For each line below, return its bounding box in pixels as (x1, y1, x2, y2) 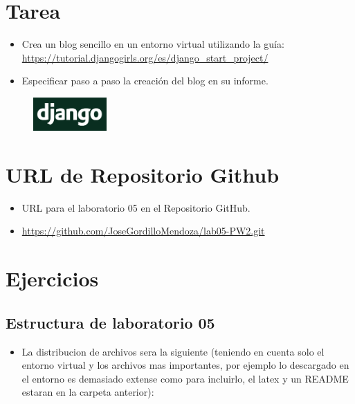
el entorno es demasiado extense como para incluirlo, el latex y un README (21, 371, 349, 385)
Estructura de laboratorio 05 (6, 311, 215, 333)
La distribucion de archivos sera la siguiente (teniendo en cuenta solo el (21, 344, 325, 358)
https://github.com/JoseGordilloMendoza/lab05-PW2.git (21, 223, 265, 238)
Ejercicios (6, 264, 99, 293)
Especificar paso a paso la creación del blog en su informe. (21, 73, 268, 88)
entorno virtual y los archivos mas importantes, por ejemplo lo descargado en (21, 358, 349, 372)
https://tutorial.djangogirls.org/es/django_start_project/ (21, 50, 268, 64)
